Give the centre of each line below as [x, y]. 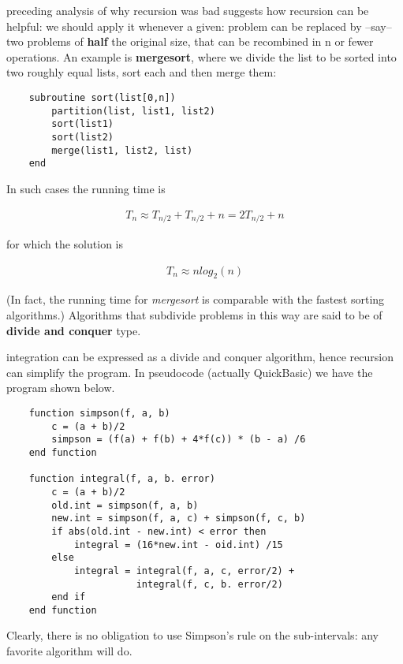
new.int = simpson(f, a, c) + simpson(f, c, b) [179, 519]
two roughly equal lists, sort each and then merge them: [142, 72]
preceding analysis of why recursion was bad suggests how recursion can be [188, 10]
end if [69, 597]
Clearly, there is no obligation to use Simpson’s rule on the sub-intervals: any [192, 635]
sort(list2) [83, 137]
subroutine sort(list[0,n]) [102, 97]
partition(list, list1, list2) [133, 111]
